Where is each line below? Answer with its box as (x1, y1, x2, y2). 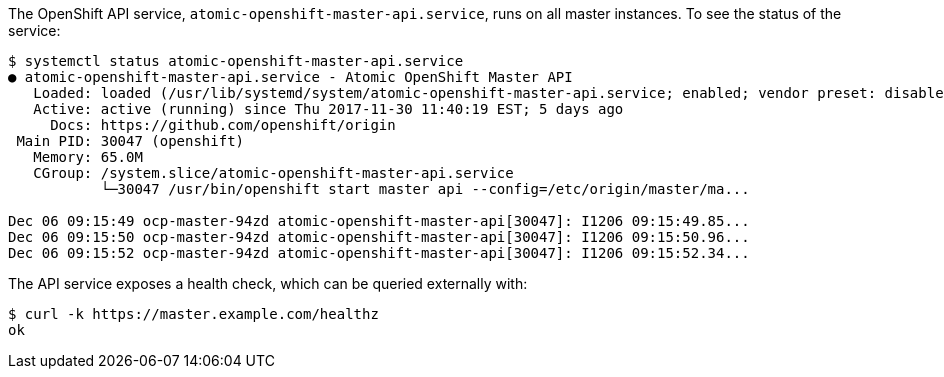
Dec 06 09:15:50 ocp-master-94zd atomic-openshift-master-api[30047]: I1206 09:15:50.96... (8, 229, 750, 245)
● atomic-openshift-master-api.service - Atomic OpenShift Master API (8, 69, 573, 85)
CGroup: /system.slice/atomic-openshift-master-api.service (33, 165, 514, 181)
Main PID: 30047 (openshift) (16, 133, 245, 149)
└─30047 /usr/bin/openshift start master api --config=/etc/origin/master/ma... (100, 181, 750, 197)
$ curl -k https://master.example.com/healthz (8, 306, 379, 322)
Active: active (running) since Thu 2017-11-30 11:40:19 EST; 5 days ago (33, 101, 624, 117)
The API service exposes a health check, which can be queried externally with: (8, 275, 528, 292)
